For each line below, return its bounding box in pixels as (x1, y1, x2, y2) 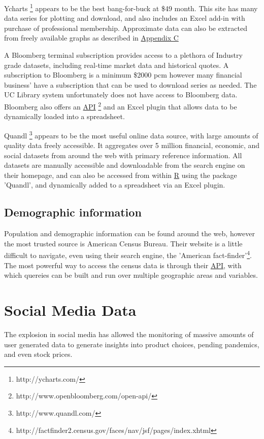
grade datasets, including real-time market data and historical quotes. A (4, 59, 229, 70)
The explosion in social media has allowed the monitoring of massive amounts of (4, 329, 254, 340)
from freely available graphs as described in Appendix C (4, 32, 179, 43)
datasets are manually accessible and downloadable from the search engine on (4, 160, 245, 170)
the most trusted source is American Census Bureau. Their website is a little (4, 238, 243, 248)
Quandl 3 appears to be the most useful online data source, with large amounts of (4, 128, 258, 140)
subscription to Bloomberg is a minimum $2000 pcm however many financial (4, 69, 242, 80)
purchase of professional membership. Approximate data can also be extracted (4, 22, 247, 33)
